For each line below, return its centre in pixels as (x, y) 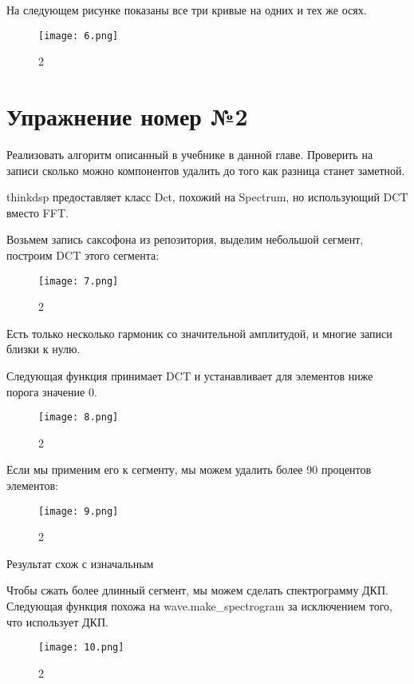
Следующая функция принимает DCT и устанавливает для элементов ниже (190, 375)
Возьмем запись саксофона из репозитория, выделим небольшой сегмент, (185, 239)
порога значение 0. (52, 391)
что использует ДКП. (57, 621)
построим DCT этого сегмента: (83, 255)
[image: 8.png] (79, 418)
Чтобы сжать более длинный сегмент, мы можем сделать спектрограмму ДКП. (197, 590)
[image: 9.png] (79, 511)
